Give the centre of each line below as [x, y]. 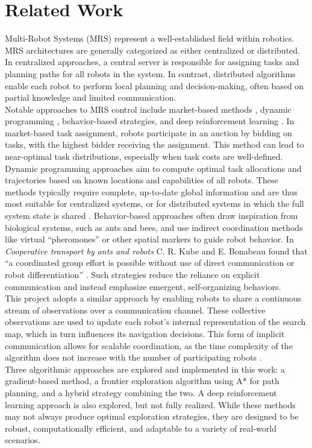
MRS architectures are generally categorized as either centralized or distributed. [152, 50]
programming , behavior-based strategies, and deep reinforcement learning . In [150, 121]
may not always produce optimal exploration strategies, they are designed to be [152, 416]
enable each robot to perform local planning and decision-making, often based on [154, 85]
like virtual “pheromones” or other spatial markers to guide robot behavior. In [149, 239]
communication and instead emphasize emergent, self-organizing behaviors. [143, 286]
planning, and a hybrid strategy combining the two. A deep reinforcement [141, 392]
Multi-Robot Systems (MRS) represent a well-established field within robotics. [150, 38]
